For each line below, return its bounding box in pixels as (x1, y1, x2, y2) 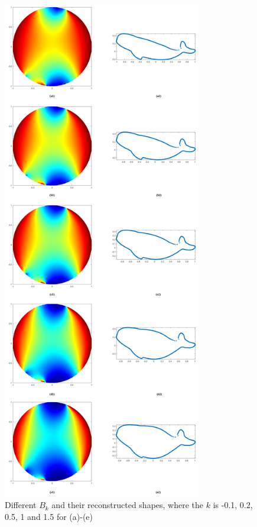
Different (5, 499, 37, 511)
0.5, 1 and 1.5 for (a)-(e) (5, 510, 93, 522)
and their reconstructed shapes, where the (51, 499, 204, 511)
